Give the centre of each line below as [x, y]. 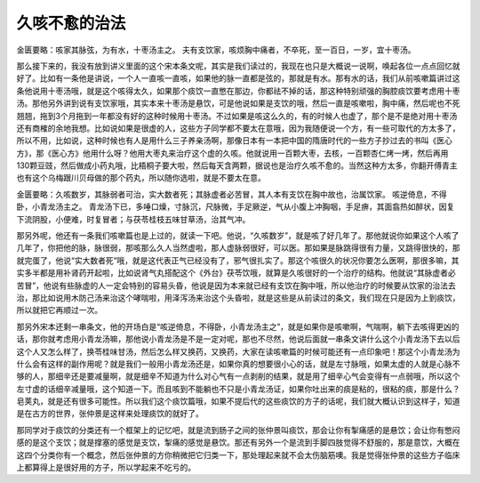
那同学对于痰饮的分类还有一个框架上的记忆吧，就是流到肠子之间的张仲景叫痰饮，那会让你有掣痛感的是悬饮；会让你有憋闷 [238, 430]
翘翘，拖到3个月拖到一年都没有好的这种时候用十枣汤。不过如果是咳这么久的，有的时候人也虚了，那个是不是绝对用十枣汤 [237, 116]
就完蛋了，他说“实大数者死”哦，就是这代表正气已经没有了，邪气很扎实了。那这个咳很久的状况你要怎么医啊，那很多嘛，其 [238, 260]
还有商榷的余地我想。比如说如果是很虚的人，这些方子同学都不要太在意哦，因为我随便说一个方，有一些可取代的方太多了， [238, 128]
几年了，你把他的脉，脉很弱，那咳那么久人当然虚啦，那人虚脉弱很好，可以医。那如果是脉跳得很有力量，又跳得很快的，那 [238, 248]
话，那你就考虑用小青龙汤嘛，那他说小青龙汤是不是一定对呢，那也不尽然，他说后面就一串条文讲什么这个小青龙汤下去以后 [238, 339]
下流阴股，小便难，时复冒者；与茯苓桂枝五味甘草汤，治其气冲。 [133, 219]
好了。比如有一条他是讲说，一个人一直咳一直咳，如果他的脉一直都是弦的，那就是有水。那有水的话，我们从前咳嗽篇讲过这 [238, 78]
